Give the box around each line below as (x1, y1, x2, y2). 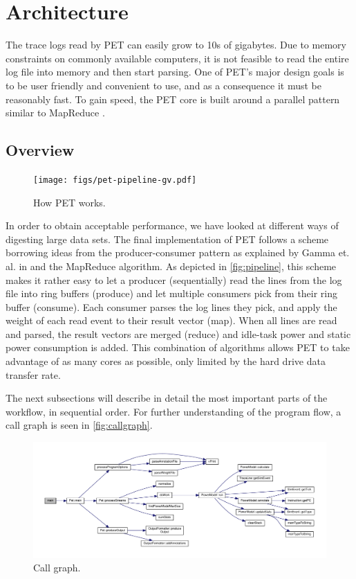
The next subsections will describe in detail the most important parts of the (6, 391, 328, 405)
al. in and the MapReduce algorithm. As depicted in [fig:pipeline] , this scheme (6, 258, 337, 273)
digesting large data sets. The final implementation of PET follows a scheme (6, 231, 329, 246)
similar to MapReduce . (6, 105, 105, 120)
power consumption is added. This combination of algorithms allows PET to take (6, 340, 350, 355)
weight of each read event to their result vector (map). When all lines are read (6, 313, 337, 328)
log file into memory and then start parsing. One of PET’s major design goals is (6, 64, 344, 79)
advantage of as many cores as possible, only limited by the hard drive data (6, 354, 326, 368)
